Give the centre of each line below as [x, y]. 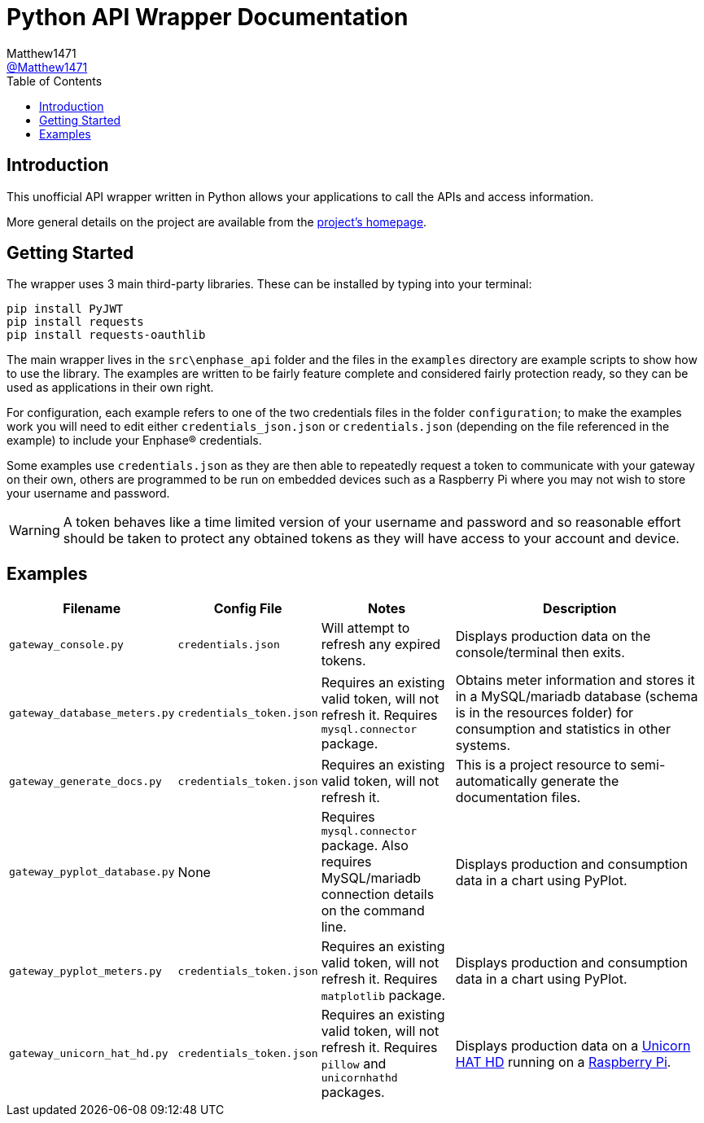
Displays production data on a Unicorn [573, 1045]
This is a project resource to [541, 765]
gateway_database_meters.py [92, 713]
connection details [378, 895]
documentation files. [518, 798]
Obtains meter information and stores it [575, 680]
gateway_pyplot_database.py [92, 872]
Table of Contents [55, 81]
